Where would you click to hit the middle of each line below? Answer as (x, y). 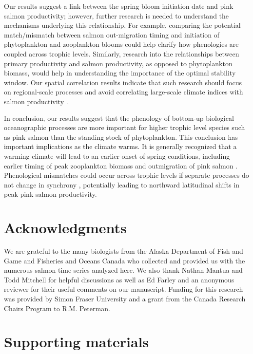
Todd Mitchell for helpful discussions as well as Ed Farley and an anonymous (119, 279)
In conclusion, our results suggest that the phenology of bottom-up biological (119, 118)
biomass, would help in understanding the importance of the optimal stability (120, 73)
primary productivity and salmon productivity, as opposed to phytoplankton (118, 63)
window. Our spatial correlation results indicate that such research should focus (123, 82)
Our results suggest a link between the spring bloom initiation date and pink (119, 6)
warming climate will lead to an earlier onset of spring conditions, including (117, 156)
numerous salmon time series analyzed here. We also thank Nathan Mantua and (123, 270)
